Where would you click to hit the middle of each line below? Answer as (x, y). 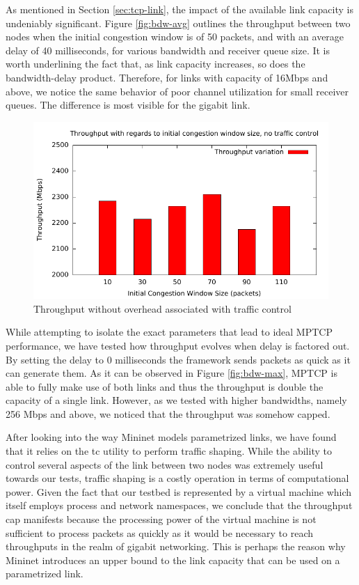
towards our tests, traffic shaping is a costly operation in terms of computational (177, 478)
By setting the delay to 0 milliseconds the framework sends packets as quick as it (178, 359)
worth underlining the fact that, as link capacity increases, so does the (155, 64)
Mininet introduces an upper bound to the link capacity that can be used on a (173, 560)
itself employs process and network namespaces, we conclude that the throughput (179, 505)
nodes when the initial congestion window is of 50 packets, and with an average (175, 37)
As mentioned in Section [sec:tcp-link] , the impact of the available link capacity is (179, 9)
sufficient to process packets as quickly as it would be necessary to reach (160, 532)
